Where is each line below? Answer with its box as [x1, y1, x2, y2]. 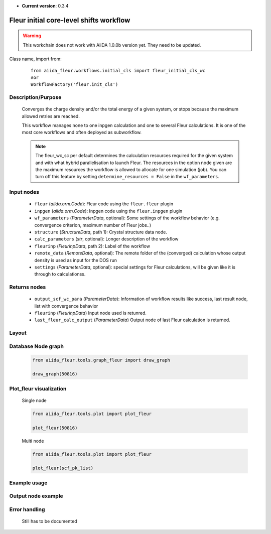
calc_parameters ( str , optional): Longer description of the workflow [34, 236, 179, 242]
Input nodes [9, 189, 40, 196]
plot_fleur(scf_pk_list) [32, 465, 94, 471]
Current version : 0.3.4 [22, 3, 69, 9]
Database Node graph [9, 343, 64, 350]
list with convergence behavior [34, 303, 98, 309]
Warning [23, 33, 41, 39]
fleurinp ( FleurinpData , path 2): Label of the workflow [34, 243, 151, 249]
